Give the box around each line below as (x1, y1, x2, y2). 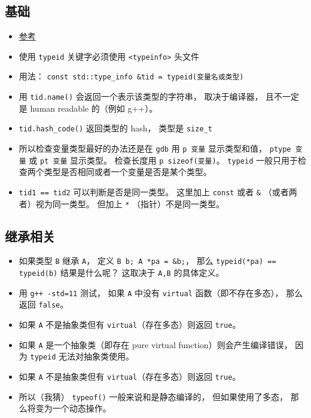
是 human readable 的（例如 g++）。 (19, 102, 158, 114)
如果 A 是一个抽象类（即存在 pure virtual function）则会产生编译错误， (19, 338, 292, 351)
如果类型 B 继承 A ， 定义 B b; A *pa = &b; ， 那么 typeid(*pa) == (19, 254, 276, 267)
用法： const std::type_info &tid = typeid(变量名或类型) (19, 70, 244, 82)
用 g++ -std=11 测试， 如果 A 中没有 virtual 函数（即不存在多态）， (19, 286, 283, 299)
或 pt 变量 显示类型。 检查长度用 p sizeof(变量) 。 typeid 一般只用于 (29, 153, 298, 166)
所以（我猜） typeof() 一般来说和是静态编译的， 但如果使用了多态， (19, 390, 288, 402)
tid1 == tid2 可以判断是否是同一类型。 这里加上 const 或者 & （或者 (19, 185, 289, 198)
